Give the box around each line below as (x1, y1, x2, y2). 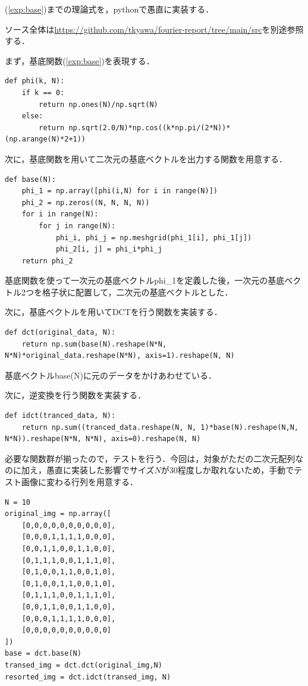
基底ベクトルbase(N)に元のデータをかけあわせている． (5, 369, 216, 381)
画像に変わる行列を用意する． (21, 476, 138, 487)
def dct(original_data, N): (5, 328, 116, 337)
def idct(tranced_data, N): (5, 411, 116, 420)
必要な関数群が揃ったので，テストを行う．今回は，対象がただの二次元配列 (5, 452, 296, 464)
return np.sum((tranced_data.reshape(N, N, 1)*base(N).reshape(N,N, (21, 423, 298, 432)
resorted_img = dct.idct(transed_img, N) (5, 672, 171, 681)
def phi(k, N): (5, 77, 65, 86)
